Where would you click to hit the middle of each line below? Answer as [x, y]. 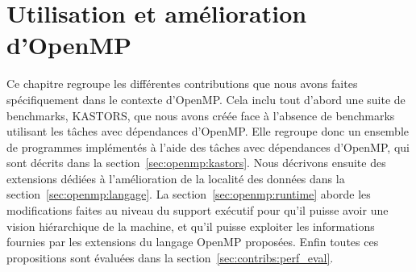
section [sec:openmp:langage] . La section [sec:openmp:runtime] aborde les [189, 194]
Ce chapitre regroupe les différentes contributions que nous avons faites [182, 84]
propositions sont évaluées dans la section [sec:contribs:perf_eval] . [170, 257]
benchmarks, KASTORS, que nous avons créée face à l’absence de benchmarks [201, 115]
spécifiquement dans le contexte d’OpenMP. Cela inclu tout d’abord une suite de [206, 99]
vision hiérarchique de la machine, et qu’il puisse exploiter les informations [191, 226]
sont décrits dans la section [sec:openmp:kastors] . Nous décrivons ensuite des [196, 163]
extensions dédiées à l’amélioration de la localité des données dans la [176, 178]
